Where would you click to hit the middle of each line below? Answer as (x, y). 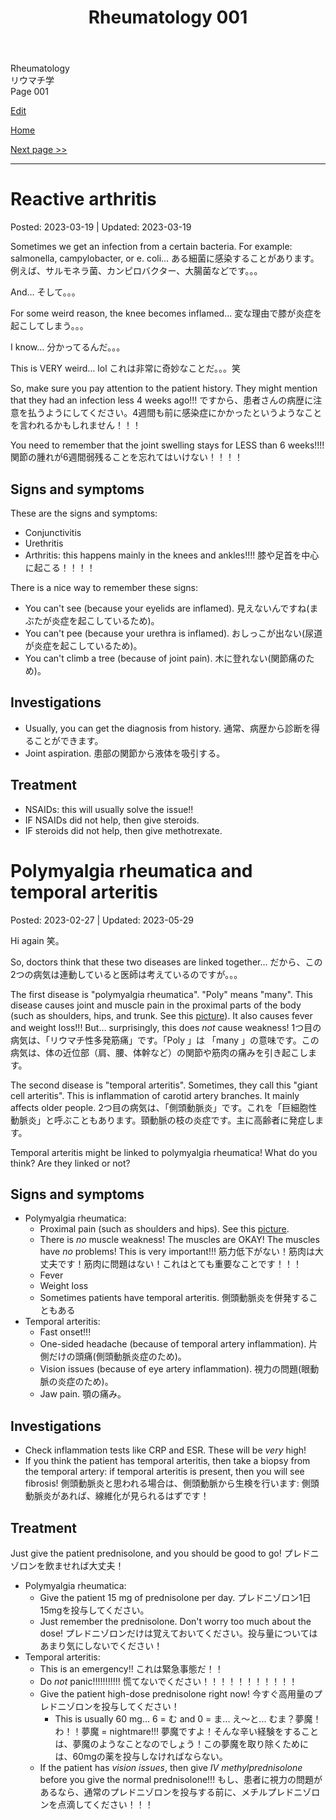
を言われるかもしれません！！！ (76, 425)
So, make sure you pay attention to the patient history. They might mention (164, 388)
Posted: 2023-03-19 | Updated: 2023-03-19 (101, 227)
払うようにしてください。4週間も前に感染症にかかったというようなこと (175, 413)
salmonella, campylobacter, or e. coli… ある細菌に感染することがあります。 (165, 258)
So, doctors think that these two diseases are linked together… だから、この (166, 962)
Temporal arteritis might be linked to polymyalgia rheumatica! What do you (164, 1152)
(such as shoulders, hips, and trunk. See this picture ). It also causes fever (161, 1015)
